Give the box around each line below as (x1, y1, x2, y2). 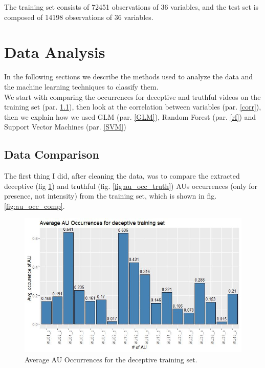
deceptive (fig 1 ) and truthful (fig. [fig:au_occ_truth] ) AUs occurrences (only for (4, 180, 258, 191)
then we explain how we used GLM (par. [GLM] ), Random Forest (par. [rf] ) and (4, 111, 256, 122)
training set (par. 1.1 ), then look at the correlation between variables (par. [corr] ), (4, 101, 261, 112)
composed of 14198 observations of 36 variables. (4, 11, 153, 22)
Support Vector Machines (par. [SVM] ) (4, 121, 126, 132)
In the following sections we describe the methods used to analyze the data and (4, 71, 253, 82)
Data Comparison (4, 146, 99, 162)
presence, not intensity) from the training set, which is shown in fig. (4, 190, 217, 201)
